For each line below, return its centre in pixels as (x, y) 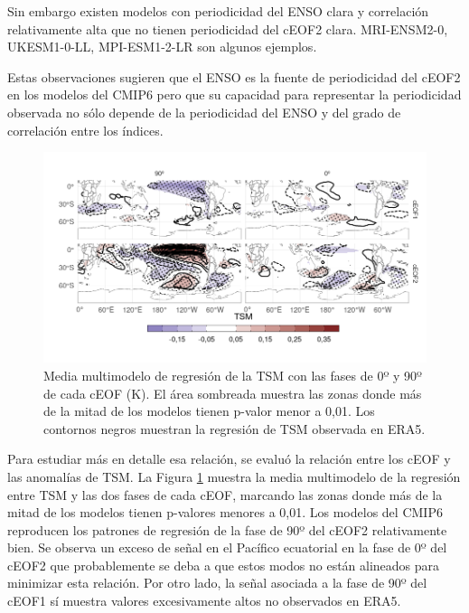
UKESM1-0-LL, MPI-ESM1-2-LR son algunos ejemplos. (162, 47)
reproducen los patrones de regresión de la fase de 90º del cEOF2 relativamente (227, 529)
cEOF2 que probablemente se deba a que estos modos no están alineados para (224, 565)
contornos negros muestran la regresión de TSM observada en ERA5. (234, 428)
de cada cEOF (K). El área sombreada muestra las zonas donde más (233, 393)
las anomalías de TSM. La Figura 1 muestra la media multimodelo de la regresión (234, 476)
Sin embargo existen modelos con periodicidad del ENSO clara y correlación (218, 11)
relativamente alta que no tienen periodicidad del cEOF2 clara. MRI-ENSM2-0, (228, 28)
